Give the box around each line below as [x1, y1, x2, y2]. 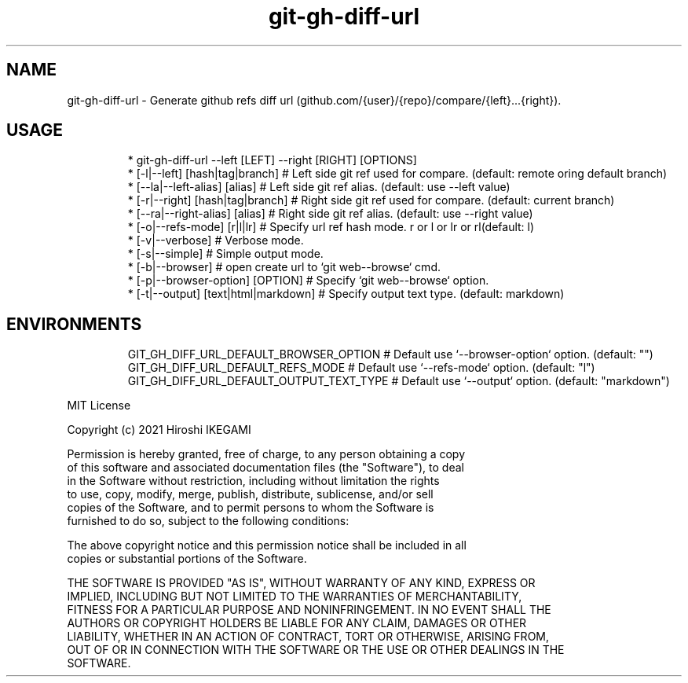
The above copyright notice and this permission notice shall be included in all [67, 538, 467, 553]
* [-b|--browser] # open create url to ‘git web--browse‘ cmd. [127, 260, 441, 274]
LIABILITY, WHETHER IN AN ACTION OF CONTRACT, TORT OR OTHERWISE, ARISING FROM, [67, 630, 550, 644]
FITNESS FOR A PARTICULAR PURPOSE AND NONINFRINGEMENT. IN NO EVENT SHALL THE [67, 603, 551, 617]
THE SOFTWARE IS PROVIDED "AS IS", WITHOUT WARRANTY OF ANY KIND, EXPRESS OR [67, 576, 536, 590]
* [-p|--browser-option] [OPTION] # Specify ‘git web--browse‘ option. [127, 274, 489, 288]
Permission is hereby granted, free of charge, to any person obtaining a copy [67, 447, 466, 461]
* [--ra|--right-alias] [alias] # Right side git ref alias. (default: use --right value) [127, 207, 533, 221]
